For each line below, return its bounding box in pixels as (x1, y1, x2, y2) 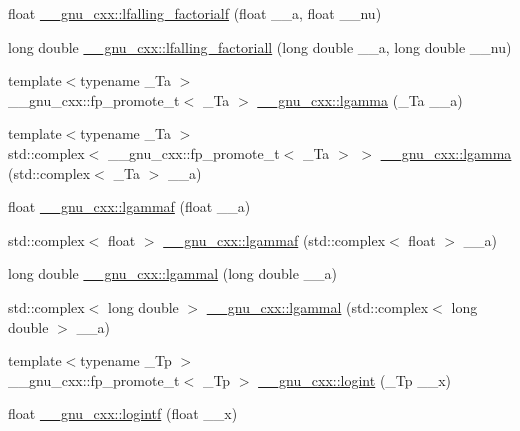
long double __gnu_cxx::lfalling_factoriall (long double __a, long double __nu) (8, 36, 512, 57)
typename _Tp (80, 350, 172, 371)
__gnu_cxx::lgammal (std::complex (206, 296, 429, 317)
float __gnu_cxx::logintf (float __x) (8, 403, 238, 424)
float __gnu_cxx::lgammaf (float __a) (8, 196, 251, 217)
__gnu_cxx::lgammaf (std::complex (163, 229, 386, 250)
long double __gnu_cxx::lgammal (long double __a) (8, 263, 338, 284)
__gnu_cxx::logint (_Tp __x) (258, 369, 452, 390)
